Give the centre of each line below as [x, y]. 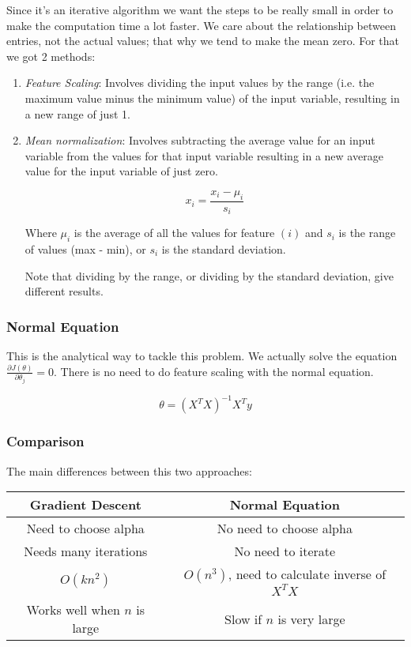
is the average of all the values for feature [174, 233]
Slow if [243, 619]
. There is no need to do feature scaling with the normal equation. [214, 371]
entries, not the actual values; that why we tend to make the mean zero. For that [203, 41]
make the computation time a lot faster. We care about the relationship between [201, 25]
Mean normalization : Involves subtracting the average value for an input [200, 140]
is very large [311, 619]
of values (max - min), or [85, 249]
